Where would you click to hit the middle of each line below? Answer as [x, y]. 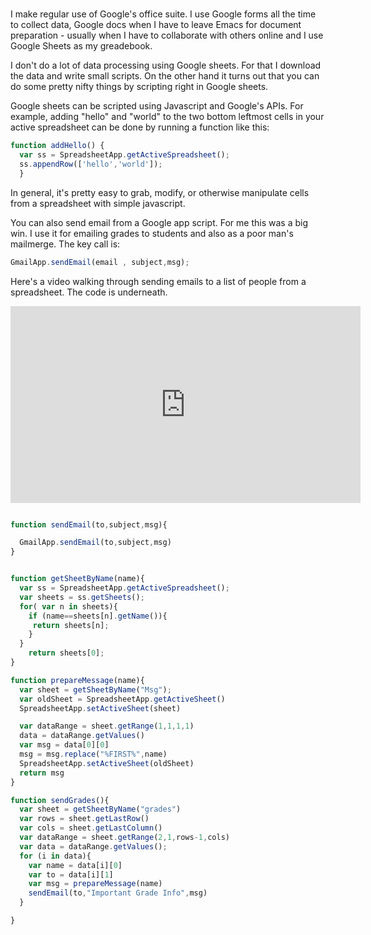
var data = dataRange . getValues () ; [93, 846]
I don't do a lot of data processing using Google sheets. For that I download [166, 65]
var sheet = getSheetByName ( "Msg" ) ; [95, 689]
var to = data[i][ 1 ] [71, 874]
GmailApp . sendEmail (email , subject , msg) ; [100, 262]
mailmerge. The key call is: [65, 244]
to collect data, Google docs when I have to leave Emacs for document [156, 25]
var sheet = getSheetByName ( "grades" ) [100, 809]
